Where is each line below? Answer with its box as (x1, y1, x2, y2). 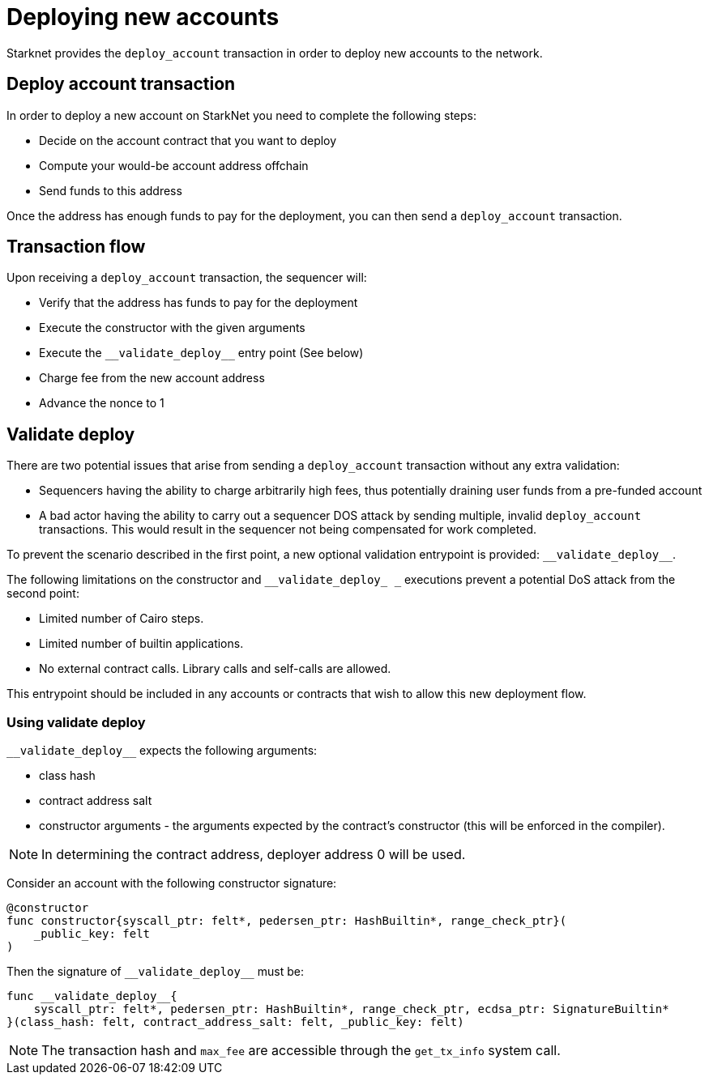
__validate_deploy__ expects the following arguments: (6, 743, 318, 758)
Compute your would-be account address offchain (39, 158, 309, 172)
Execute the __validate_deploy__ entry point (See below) (39, 346, 364, 360)
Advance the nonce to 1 (39, 396, 164, 411)
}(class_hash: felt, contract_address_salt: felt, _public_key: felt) (6, 1015, 464, 1029)
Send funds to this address (39, 183, 182, 198)
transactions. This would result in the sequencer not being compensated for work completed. (39, 522, 536, 537)
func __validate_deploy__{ (6, 989, 177, 1003)
